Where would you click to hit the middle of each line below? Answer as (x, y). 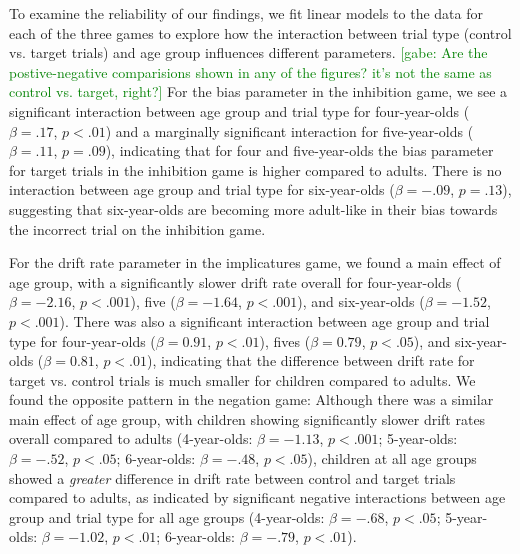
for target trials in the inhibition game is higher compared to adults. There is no (255, 169)
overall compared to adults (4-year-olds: (131, 438)
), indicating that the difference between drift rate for (310, 360)
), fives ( (285, 340)
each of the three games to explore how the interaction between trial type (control (260, 32)
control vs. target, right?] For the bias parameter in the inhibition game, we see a (258, 91)
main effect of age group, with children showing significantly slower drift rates (247, 418)
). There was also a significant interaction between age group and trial (274, 320)
